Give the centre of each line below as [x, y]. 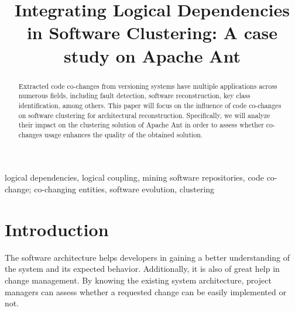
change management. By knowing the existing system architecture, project [138, 280]
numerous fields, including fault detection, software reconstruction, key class [134, 96]
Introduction [57, 229]
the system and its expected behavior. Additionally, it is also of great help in [142, 269]
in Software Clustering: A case [152, 32]
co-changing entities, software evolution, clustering [124, 189]
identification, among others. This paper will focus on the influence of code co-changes [150, 105]
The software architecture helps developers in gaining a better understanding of [147, 257]
